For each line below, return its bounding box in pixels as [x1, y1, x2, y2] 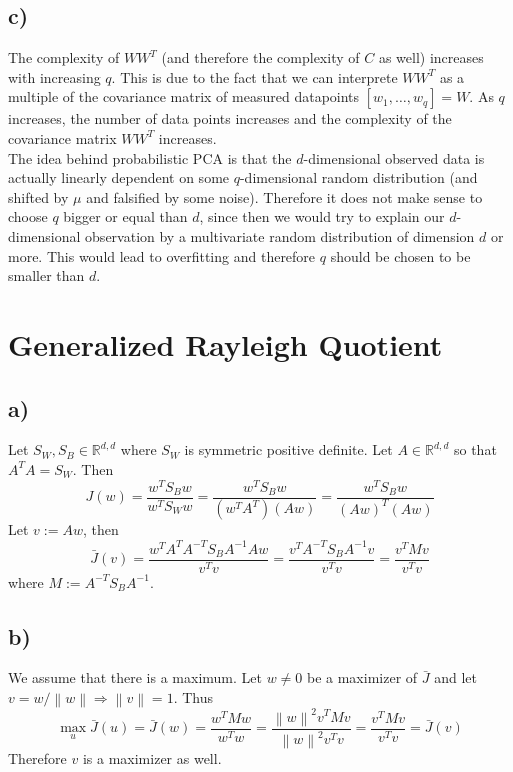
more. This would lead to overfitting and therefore [8, 245, 316, 266]
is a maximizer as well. [82, 748, 222, 769]
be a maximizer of [306, 667, 418, 688]
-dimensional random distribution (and [239, 167, 478, 188]
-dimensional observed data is [303, 147, 485, 168]
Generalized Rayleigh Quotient [8, 323, 443, 364]
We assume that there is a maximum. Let [8, 667, 262, 688]
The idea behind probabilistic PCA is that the [8, 147, 292, 168]
